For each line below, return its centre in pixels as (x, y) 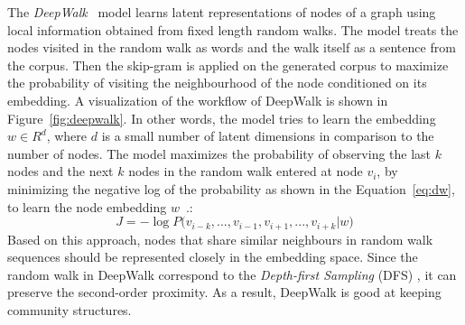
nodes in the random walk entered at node (246, 171)
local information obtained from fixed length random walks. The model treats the (233, 29)
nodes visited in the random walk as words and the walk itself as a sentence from (232, 47)
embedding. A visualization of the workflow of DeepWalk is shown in (198, 100)
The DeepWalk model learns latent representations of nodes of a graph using (222, 12)
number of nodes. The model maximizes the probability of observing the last (219, 153)
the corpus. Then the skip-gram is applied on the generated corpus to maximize (228, 65)
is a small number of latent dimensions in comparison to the (268, 136)
